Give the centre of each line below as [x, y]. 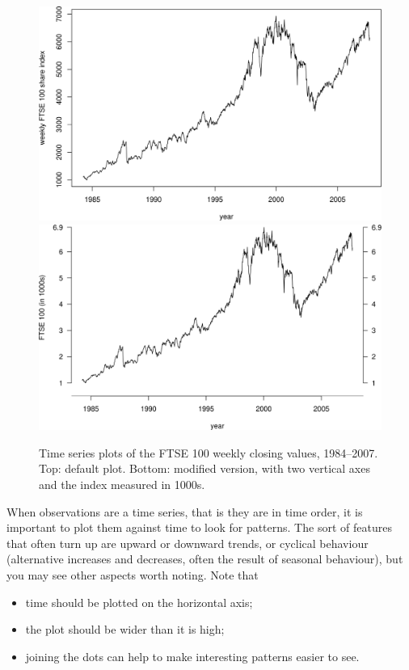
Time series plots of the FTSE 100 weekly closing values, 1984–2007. [209, 452]
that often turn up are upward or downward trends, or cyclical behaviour [188, 543]
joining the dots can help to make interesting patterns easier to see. [192, 656]
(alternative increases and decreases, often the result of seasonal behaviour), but [205, 559]
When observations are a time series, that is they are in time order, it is [185, 511]
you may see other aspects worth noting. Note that [133, 574]
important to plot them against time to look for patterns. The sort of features [199, 527]
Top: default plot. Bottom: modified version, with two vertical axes [204, 468]
